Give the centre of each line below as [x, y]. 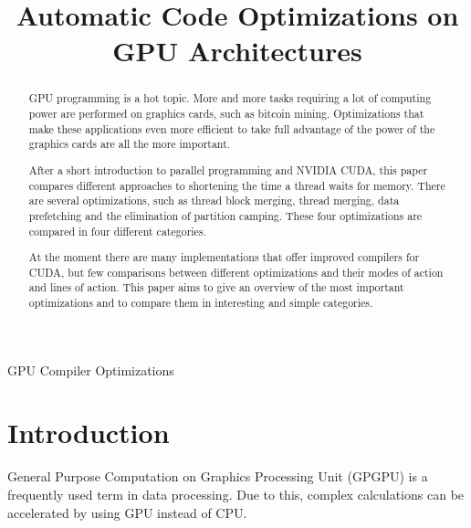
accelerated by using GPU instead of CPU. [127, 512]
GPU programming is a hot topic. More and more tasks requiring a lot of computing [230, 98]
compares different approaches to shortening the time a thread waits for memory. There [237, 185]
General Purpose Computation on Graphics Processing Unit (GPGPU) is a [218, 476]
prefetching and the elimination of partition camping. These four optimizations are [225, 215]
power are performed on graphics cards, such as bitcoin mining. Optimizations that [226, 114]
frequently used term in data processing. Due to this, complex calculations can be [236, 494]
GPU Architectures [237, 51]
